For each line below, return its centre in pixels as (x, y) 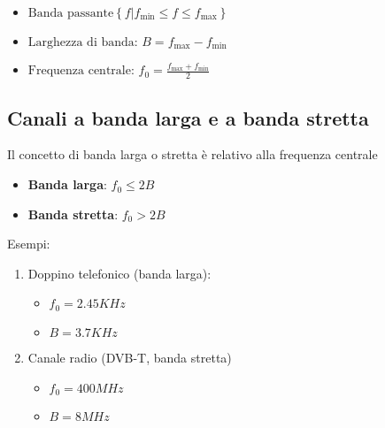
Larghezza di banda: (83, 42)
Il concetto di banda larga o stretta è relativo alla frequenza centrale (192, 154)
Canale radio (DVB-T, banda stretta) (130, 357)
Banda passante (71, 13)
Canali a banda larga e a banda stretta (188, 117)
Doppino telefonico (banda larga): (119, 273)
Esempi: (29, 244)
